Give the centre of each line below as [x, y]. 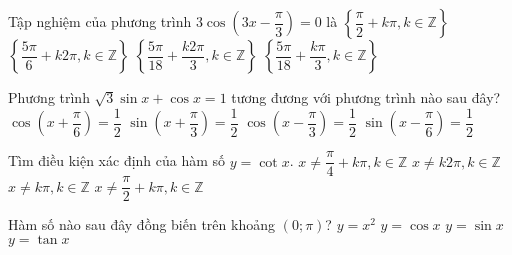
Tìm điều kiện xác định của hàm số [117, 160]
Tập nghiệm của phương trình [100, 21]
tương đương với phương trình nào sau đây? [366, 97]
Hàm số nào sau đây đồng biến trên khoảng [141, 224]
